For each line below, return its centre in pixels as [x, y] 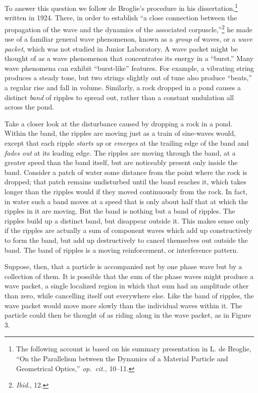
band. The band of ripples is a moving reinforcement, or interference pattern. [122, 250]
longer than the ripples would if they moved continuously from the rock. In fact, [126, 191]
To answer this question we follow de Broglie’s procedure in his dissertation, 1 [121, 7]
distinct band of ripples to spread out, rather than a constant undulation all [119, 97]
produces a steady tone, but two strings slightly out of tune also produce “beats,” [128, 78]
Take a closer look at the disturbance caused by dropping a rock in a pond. [119, 123]
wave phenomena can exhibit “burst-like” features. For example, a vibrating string [129, 68]
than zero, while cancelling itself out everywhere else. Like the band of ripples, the [129, 295]
